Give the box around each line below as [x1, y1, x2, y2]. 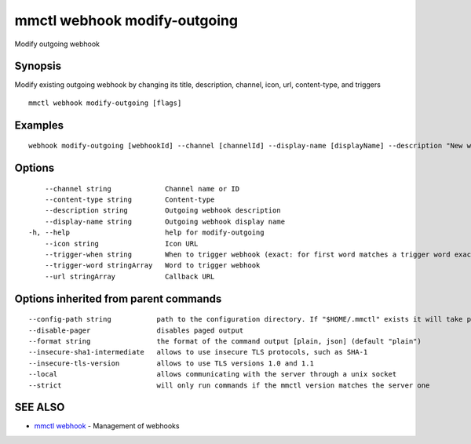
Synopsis [14, 60, 62, 73]
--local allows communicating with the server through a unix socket [28, 369, 397, 379]
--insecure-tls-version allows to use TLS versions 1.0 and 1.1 [28, 358, 314, 368]
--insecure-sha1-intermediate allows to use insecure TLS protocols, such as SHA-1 [28, 348, 368, 357]
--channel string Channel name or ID [44, 184, 239, 193]
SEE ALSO [14, 401, 65, 414]
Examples [14, 118, 64, 132]
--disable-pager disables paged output [28, 326, 244, 335]
